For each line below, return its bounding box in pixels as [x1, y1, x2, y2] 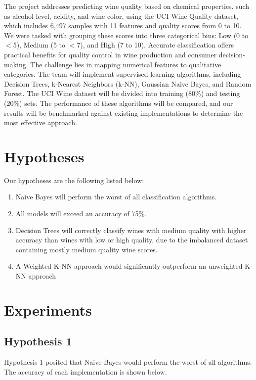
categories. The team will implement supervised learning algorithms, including [4, 69, 241, 79]
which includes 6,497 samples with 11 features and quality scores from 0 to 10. [4, 20, 242, 31]
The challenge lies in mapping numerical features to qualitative [30, 59, 221, 69]
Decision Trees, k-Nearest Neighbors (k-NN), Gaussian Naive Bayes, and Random [4, 78, 252, 89]
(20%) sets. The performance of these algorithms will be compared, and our [4, 97, 233, 108]
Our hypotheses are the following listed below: [4, 175, 144, 185]
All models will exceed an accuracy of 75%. [15, 208, 146, 219]
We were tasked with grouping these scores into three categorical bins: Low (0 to [4, 30, 249, 40]
